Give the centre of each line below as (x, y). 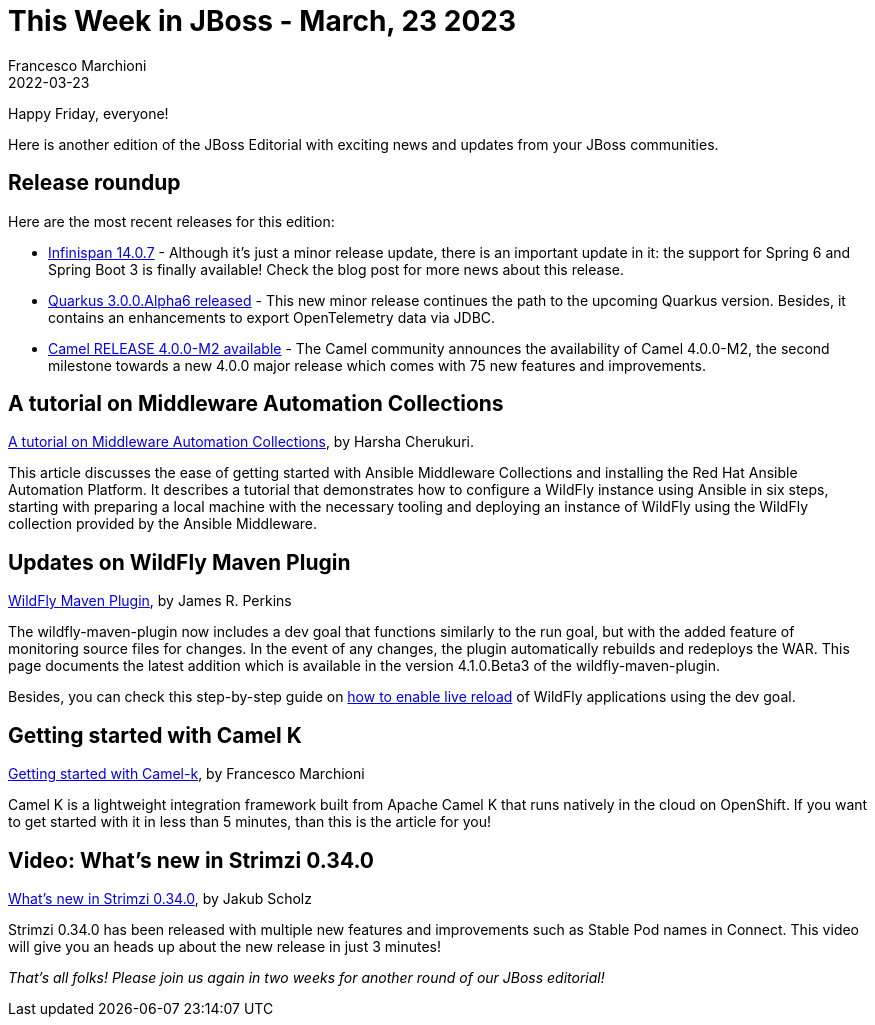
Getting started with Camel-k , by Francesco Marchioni (186, 774)
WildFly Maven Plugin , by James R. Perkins (150, 601)
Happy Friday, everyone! (88, 113)
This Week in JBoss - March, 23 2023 (262, 21)
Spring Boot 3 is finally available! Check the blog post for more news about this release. (336, 269)
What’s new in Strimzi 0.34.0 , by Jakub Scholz (160, 898)
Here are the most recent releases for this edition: (171, 221)
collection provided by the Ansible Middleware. (163, 524)
